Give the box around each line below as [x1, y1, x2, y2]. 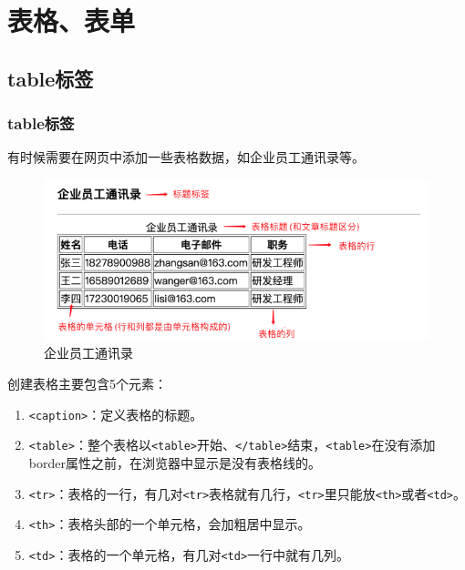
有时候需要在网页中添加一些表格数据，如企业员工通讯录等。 [7, 148, 365, 167]
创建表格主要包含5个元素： [7, 374, 167, 393]
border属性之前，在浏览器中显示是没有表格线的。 [28, 453, 321, 472]
